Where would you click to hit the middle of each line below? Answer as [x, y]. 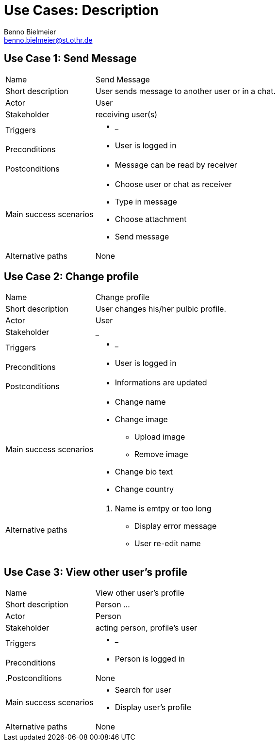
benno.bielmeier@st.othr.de [48, 40]
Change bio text [144, 472]
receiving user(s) [126, 114]
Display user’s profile [153, 707]
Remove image [161, 454]
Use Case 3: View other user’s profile [96, 572]
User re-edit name [167, 544]
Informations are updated [161, 383]
